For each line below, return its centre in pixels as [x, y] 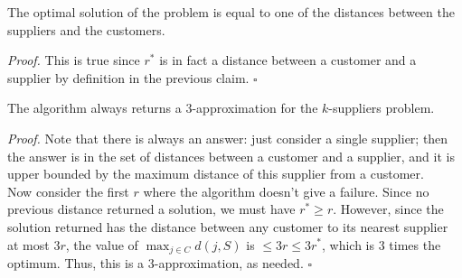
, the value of [102, 244]
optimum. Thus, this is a [76, 262]
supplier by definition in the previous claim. [128, 77]
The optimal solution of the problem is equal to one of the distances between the [231, 12]
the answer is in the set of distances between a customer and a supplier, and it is [231, 156]
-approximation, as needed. [229, 262]
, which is [349, 244]
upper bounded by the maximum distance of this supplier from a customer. [216, 174]
